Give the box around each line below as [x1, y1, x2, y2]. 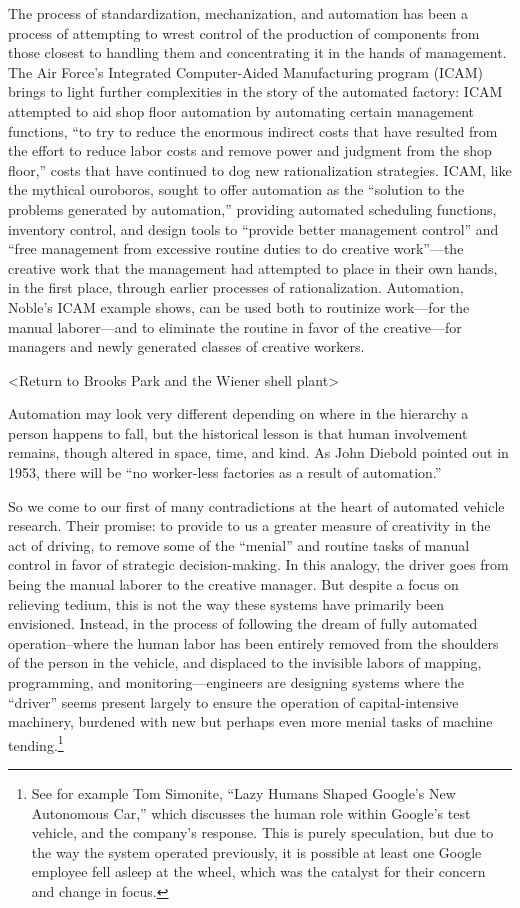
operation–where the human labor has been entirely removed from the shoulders [8, 632, 499, 653]
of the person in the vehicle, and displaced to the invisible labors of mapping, [8, 652, 482, 673]
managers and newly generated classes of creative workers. [8, 336, 365, 357]
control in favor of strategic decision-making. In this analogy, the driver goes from [8, 554, 509, 575]
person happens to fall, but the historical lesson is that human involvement [8, 422, 468, 443]
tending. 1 [8, 731, 64, 755]
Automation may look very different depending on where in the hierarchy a [8, 403, 469, 424]
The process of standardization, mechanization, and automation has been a [8, 3, 469, 23]
